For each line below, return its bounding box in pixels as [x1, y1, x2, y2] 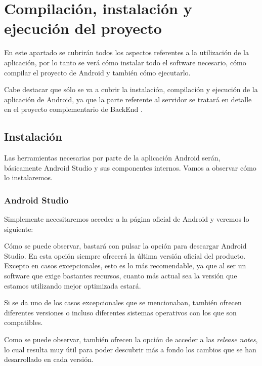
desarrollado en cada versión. [4, 354, 94, 364]
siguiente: [4, 223, 33, 234]
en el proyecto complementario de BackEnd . [4, 104, 143, 114]
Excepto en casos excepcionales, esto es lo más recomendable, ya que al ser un [4, 260, 246, 271]
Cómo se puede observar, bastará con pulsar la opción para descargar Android [4, 240, 247, 251]
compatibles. [4, 317, 43, 328]
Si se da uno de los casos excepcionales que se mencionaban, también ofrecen [4, 297, 242, 308]
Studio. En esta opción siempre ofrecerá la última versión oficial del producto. [4, 250, 246, 261]
